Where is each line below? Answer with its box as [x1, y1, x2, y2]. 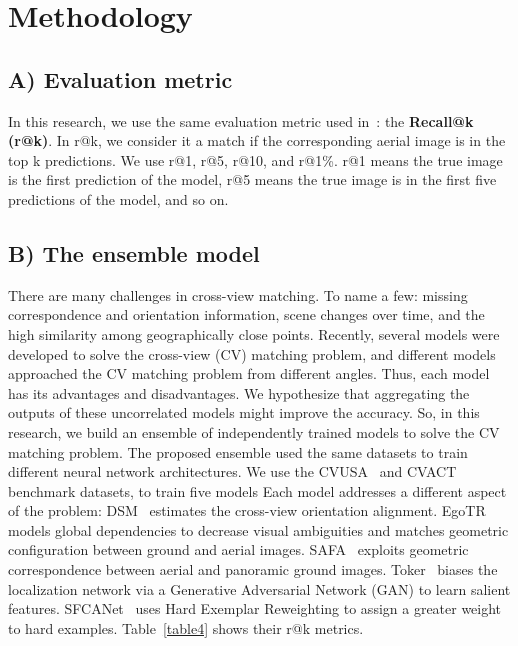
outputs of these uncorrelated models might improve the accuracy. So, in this [8, 402, 480, 423]
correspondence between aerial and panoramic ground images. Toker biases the [8, 559, 498, 580]
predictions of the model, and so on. [8, 188, 229, 209]
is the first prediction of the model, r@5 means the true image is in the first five [8, 169, 497, 190]
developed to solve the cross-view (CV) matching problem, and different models [8, 343, 496, 364]
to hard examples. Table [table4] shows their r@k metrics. [8, 617, 364, 638]
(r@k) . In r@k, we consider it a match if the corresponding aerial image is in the [8, 130, 506, 151]
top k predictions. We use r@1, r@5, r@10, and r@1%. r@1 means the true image [8, 149, 503, 170]
